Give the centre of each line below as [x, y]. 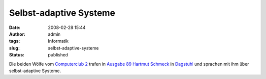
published [58, 55]
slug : [14, 48]
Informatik [58, 41]
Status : [17, 55]
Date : [15, 27]
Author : [17, 34]
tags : [15, 41]
